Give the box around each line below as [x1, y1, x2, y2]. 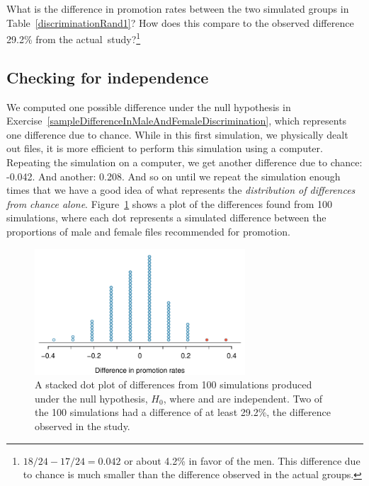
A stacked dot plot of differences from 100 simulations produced [35, 377, 312, 392]
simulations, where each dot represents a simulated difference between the [6, 210, 327, 225]
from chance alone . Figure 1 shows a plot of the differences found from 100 [6, 196, 333, 211]
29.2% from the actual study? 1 [6, 30, 141, 46]
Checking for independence [6, 66, 209, 88]
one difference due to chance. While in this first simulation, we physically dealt [6, 127, 348, 141]
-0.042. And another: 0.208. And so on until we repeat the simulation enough [6, 168, 341, 183]
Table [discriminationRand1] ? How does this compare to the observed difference [6, 15, 354, 30]
